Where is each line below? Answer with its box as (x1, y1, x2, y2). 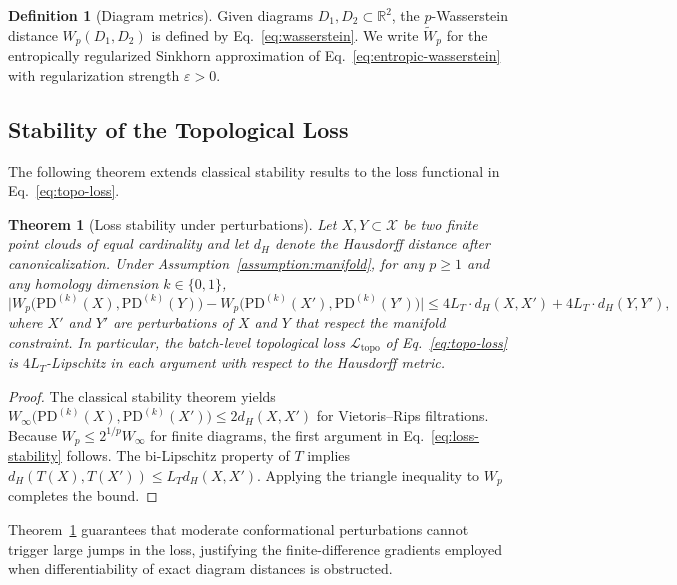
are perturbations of (113, 312, 233, 333)
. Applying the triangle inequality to (256, 464, 480, 485)
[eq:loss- (431, 424, 480, 445)
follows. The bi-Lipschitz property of (66, 445, 290, 466)
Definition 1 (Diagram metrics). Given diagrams (8, 5, 314, 25)
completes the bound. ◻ (8, 485, 158, 506)
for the (446, 24, 488, 45)
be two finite (403, 213, 478, 234)
